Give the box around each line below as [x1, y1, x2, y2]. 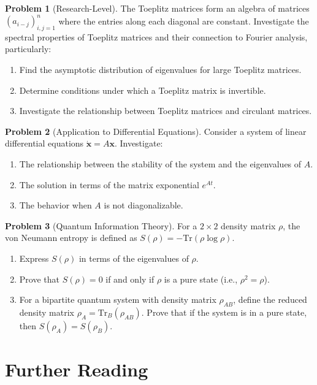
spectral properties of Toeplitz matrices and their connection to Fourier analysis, [5, 30, 308, 43]
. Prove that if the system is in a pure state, [141, 306, 307, 318]
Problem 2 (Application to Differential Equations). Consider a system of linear [5, 124, 307, 137]
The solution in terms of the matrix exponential [19, 178, 199, 191]
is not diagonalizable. [104, 199, 183, 212]
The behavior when [19, 199, 92, 212]
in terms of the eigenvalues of [78, 252, 189, 265]
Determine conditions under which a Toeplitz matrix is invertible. [19, 83, 266, 96]
